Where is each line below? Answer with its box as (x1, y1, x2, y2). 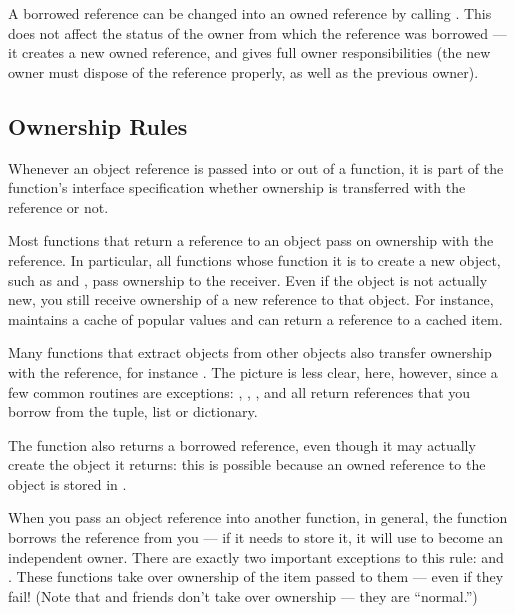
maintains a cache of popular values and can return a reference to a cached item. (8, 308, 503, 329)
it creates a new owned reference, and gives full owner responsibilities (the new (8, 42, 491, 63)
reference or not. (8, 196, 109, 217)
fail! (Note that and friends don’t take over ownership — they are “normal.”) (8, 585, 478, 606)
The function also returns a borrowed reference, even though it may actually (8, 434, 476, 455)
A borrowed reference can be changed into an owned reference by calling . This (8, 3, 492, 23)
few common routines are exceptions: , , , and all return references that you (8, 381, 471, 402)
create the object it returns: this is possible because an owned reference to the (8, 454, 486, 475)
